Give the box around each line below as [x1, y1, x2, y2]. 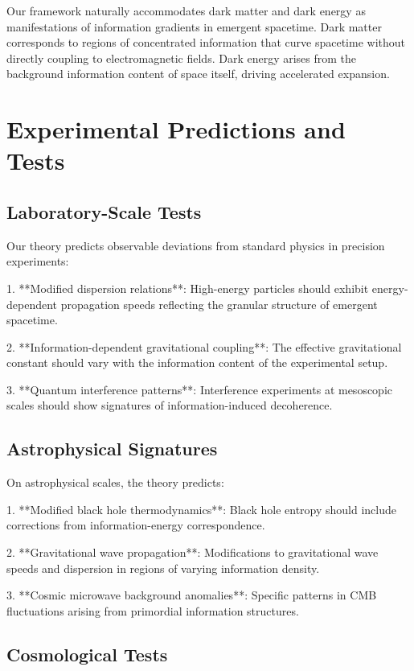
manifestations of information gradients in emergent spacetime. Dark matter [6, 18, 382, 35]
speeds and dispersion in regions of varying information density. [6, 559, 320, 576]
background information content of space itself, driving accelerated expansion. [6, 65, 390, 82]
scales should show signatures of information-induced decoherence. [6, 397, 333, 414]
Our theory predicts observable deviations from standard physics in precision [6, 237, 385, 253]
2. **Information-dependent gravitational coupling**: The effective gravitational [6, 338, 402, 355]
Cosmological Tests [6, 641, 168, 666]
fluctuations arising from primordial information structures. [6, 602, 299, 619]
